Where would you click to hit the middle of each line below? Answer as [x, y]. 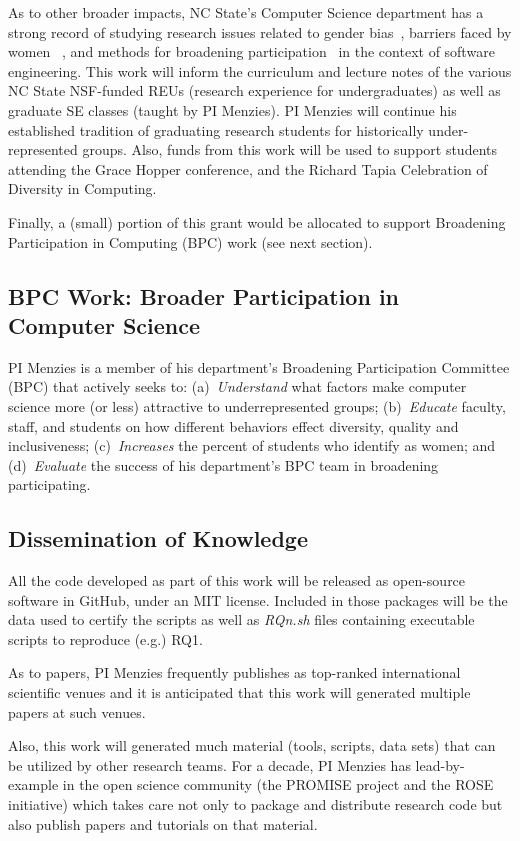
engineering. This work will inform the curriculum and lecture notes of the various [260, 70]
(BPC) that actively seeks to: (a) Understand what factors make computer [237, 386]
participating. [49, 484]
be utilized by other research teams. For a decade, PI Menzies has [209, 764]
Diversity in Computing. [82, 188]
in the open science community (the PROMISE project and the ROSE [278, 784]
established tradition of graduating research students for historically [216, 129]
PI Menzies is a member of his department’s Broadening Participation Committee [259, 366]
